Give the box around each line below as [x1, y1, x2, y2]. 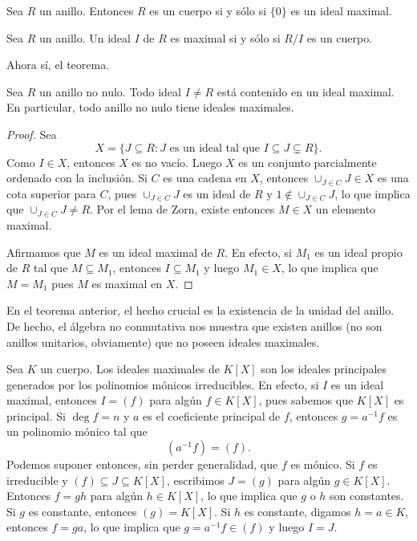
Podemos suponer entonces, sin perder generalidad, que [6, 456, 278, 473]
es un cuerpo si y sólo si [149, 2, 267, 18]
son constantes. [330, 487, 404, 504]
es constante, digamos [244, 502, 351, 519]
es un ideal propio [314, 243, 403, 260]
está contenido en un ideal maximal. [217, 83, 395, 100]
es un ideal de [183, 185, 251, 201]
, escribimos [166, 471, 225, 488]
